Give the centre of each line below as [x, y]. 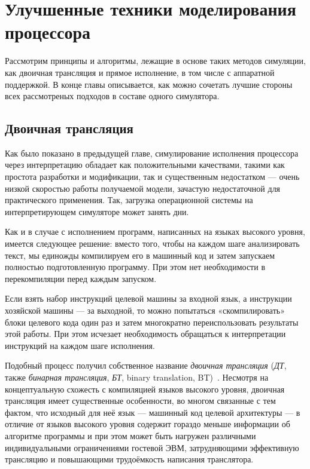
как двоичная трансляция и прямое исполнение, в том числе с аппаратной [140, 72]
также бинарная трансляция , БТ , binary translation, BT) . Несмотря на [137, 377]
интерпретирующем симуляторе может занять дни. [97, 211]
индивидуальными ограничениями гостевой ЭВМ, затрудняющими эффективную [152, 447]
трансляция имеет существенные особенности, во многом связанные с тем [140, 401]
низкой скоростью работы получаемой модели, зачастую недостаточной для [143, 188]
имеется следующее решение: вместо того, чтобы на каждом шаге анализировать [152, 243]
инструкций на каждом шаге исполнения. [80, 345]
